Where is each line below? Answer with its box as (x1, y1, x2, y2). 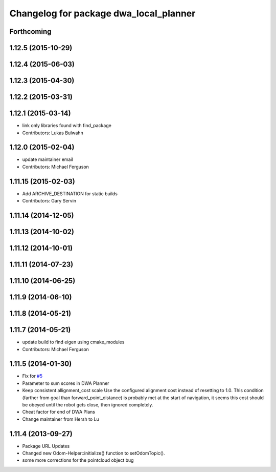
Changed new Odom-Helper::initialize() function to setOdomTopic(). (22, 450, 166, 456)
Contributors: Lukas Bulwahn (22, 130, 84, 136)
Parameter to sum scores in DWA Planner (22, 380, 109, 386)
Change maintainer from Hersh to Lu (22, 416, 99, 422)
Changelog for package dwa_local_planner (9, 8, 196, 19)
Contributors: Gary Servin (22, 198, 77, 204)
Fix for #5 (22, 373, 43, 379)
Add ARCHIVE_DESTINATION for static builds (22, 190, 118, 197)
